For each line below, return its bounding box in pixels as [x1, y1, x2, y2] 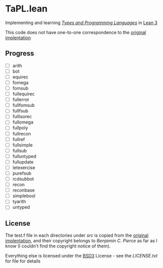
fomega [12, 79, 29, 85]
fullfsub [12, 108, 29, 114]
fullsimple [12, 142, 33, 148]
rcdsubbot [12, 176, 34, 182]
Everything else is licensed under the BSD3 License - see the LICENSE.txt [5, 253, 158, 259]
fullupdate [12, 159, 34, 165]
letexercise [12, 164, 36, 171]
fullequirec [12, 91, 35, 97]
